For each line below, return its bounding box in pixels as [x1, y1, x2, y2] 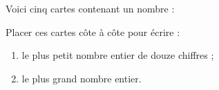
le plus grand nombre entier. [21, 71, 142, 85]
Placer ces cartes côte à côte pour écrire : [6, 24, 180, 39]
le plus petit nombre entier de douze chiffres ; [21, 48, 214, 62]
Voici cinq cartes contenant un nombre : [6, 1, 175, 15]
